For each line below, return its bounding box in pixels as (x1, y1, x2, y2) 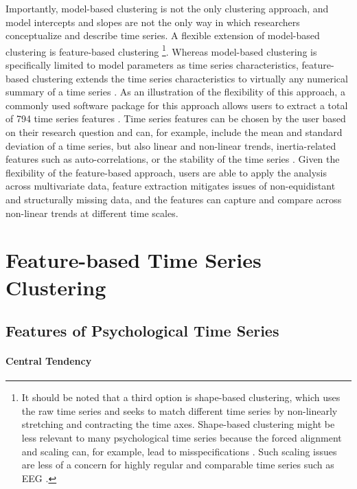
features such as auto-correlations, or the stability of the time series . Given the (5, 152, 340, 166)
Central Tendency (5, 354, 92, 368)
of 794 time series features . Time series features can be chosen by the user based (5, 111, 346, 126)
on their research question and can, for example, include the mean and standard (5, 125, 343, 139)
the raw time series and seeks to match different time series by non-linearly (21, 403, 338, 418)
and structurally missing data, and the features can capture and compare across (5, 192, 342, 206)
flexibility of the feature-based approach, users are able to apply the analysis (5, 165, 327, 179)
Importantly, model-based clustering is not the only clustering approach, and (5, 1, 329, 15)
